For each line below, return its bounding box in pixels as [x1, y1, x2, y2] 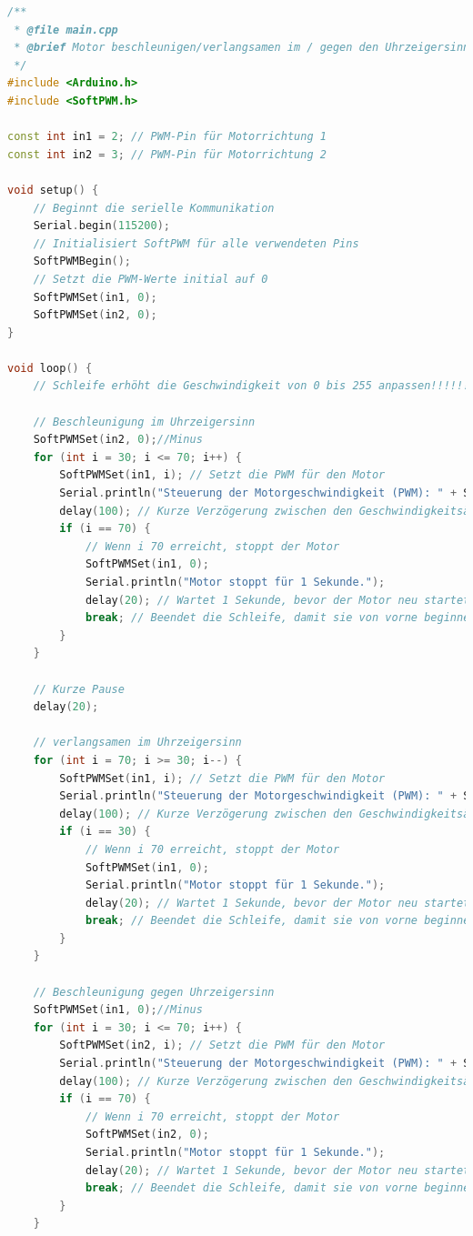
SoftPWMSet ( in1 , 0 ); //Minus [33, 1003, 203, 1017]
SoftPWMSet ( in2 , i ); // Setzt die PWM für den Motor [59, 1039, 386, 1052]
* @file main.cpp [14, 23, 118, 36]
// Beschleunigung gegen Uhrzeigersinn [33, 985, 275, 999]
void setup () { [7, 183, 99, 196]
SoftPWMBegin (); [33, 255, 132, 268]
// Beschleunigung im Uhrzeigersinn [33, 415, 256, 428]
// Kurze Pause [33, 682, 125, 696]
